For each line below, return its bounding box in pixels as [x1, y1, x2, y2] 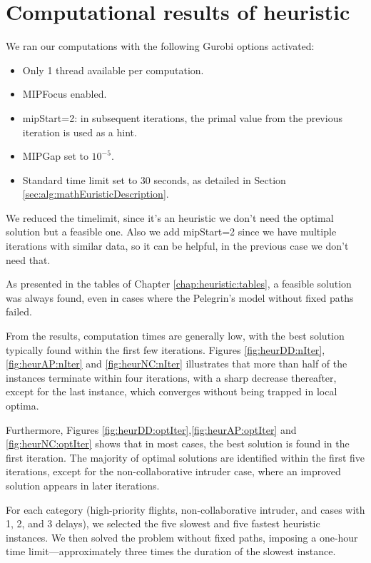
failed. [6, 304, 32, 319]
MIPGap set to [22, 148, 88, 163]
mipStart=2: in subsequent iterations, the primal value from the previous [22, 110, 342, 125]
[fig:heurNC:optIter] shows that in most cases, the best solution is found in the [6, 436, 350, 451]
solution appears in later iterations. [6, 477, 160, 492]
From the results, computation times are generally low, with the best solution [6, 328, 345, 343]
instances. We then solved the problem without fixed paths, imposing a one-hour [6, 529, 358, 544]
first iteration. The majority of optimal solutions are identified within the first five [6, 450, 365, 465]
